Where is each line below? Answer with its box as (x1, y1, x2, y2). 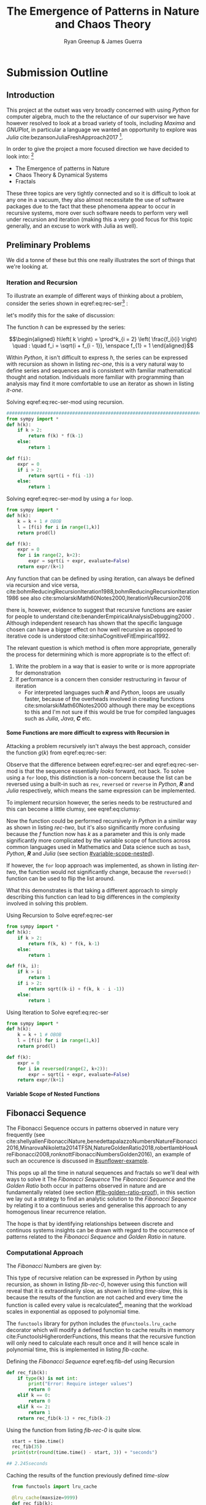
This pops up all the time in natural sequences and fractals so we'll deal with (6, 1169, 199, 1176)
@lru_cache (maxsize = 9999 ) (12, 1495, 78, 1501)
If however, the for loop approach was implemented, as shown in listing (6, 862, 188, 869)
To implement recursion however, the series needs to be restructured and (6, 799, 192, 807)
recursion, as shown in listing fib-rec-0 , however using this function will (6, 1280, 188, 1288)
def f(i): (6, 455, 32, 462)
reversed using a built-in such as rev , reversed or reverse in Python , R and (6, 781, 194, 788)
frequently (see (6, 1131, 45, 1138)
